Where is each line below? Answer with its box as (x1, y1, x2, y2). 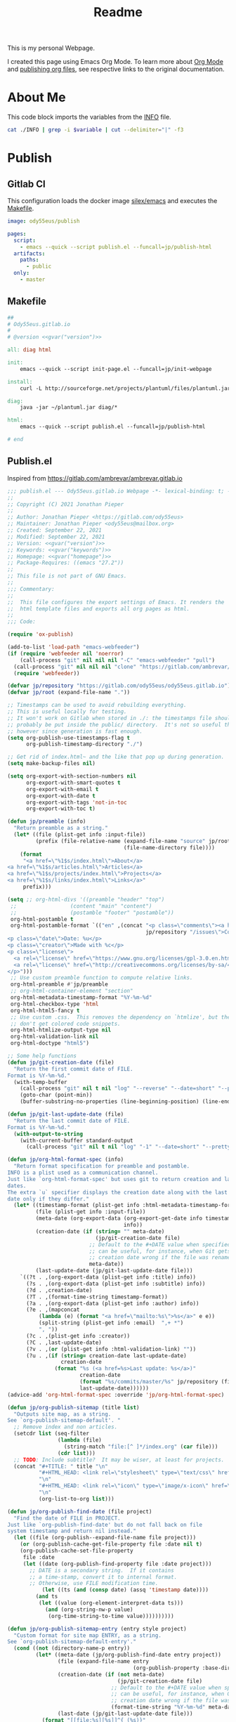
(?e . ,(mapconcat (25, 1306, 80, 1314)
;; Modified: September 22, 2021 (7, 533, 105, 540)
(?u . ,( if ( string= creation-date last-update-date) (25, 1352, 188, 1359)
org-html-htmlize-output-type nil (10, 1026, 112, 1033)
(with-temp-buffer (13, 1078, 68, 1085)
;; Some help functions (7, 1052, 77, 1059)
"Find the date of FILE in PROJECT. (13, 1515, 121, 1522)
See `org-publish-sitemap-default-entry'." (7, 1638, 137, 1645)
